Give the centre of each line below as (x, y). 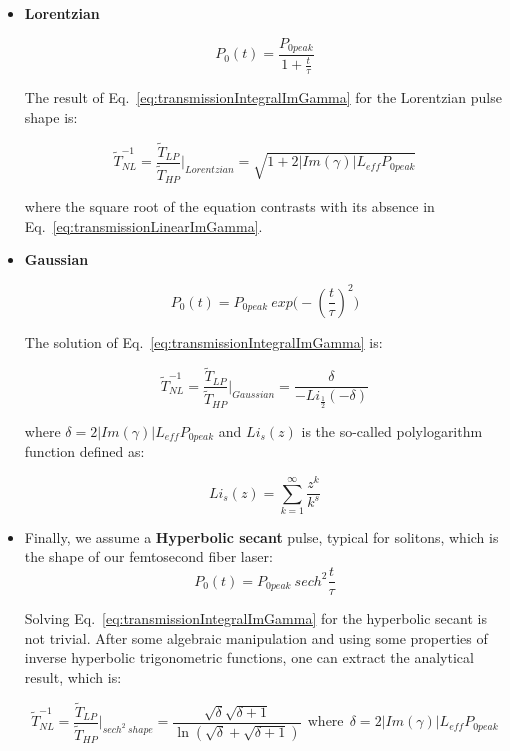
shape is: (51, 116)
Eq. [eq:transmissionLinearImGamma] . (143, 225)
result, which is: (73, 676)
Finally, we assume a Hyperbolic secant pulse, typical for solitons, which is (261, 536)
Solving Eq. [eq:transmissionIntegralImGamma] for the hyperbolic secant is (255, 618)
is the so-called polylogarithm (392, 430)
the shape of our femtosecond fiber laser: (148, 556)
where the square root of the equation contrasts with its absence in (229, 206)
